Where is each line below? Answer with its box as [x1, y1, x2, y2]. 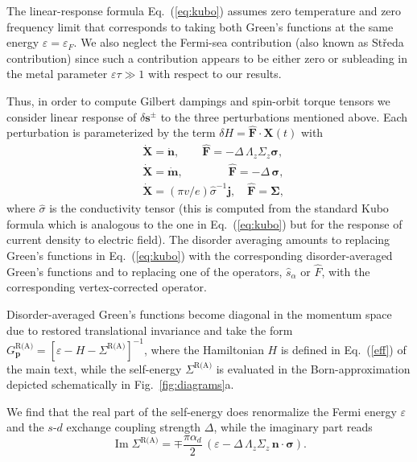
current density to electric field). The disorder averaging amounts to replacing [6, 231, 390, 248]
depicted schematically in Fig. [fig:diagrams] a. [6, 376, 234, 393]
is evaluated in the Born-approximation [216, 360, 411, 377]
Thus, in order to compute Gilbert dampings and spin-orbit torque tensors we [6, 92, 390, 109]
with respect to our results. [148, 65, 282, 82]
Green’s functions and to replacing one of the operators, [6, 262, 283, 279]
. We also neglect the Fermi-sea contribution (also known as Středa [73, 34, 404, 51]
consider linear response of [6, 108, 137, 125]
